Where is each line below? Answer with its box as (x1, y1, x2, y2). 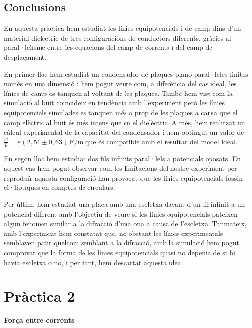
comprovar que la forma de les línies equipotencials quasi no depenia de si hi (4, 247, 235, 257)
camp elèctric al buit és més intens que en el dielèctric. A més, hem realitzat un (4, 117, 245, 127)
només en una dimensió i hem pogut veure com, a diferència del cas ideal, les (4, 78, 237, 89)
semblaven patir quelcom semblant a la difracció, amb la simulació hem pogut (4, 237, 239, 248)
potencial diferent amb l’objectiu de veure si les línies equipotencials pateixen (4, 208, 238, 219)
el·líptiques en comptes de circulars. (4, 182, 115, 192)
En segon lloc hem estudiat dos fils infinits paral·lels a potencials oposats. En (4, 153, 241, 163)
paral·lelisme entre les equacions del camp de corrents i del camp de (4, 42, 212, 52)
